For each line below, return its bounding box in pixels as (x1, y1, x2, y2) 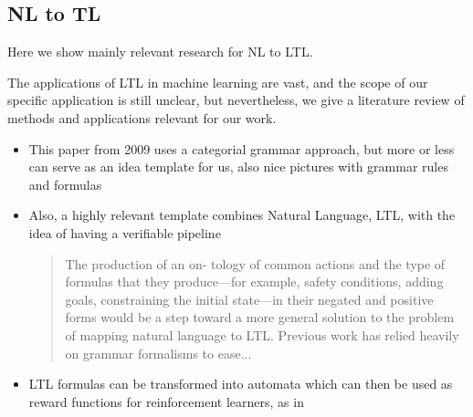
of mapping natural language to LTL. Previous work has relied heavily (65, 325, 459, 344)
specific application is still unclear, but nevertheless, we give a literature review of (7, 90, 465, 109)
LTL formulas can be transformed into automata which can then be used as (28, 374, 453, 393)
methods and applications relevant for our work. (7, 108, 277, 127)
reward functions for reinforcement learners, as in (28, 391, 304, 411)
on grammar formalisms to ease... (65, 343, 252, 362)
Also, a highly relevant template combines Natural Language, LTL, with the (28, 205, 456, 224)
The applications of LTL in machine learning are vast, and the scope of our (7, 72, 428, 91)
